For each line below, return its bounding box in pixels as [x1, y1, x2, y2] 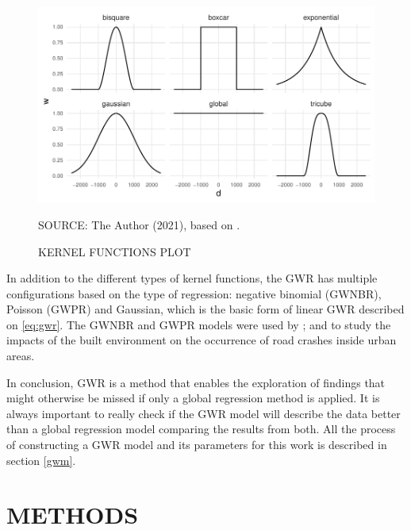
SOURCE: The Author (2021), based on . [38, 216, 240, 232]
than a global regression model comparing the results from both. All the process [6, 421, 396, 437]
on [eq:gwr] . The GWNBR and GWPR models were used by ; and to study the [6, 316, 391, 332]
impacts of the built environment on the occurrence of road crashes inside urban [6, 332, 397, 348]
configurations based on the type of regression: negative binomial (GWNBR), [6, 285, 382, 301]
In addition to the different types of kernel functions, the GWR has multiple [6, 270, 378, 286]
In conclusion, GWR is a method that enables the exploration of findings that [6, 374, 386, 390]
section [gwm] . [6, 451, 76, 468]
